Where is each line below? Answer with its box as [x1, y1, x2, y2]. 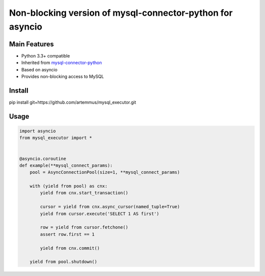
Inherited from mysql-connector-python [21, 60, 102, 66]
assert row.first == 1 [40, 231, 95, 237]
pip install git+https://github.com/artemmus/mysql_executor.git [9, 99, 136, 105]
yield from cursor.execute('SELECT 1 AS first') [40, 211, 159, 216]
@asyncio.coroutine [19, 155, 66, 161]
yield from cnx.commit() [40, 245, 100, 251]
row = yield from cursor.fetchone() [40, 224, 129, 230]
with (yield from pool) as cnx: [29, 184, 108, 189]
